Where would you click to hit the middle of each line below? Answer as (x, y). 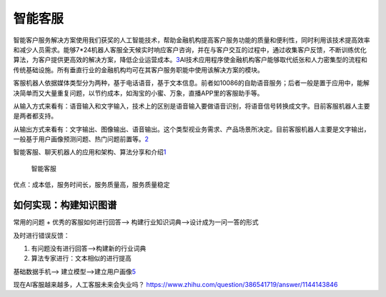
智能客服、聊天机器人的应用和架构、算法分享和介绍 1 (90, 152)
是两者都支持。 (35, 116)
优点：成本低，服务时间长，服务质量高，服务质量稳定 (91, 185)
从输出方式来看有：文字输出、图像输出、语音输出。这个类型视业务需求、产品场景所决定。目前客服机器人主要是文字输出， (192, 129)
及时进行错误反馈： (41, 235)
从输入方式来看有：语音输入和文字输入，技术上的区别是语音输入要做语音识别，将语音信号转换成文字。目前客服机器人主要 (192, 106)
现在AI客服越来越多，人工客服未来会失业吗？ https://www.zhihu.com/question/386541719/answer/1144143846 (175, 285)
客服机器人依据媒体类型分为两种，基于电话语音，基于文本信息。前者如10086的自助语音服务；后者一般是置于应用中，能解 (191, 83)
